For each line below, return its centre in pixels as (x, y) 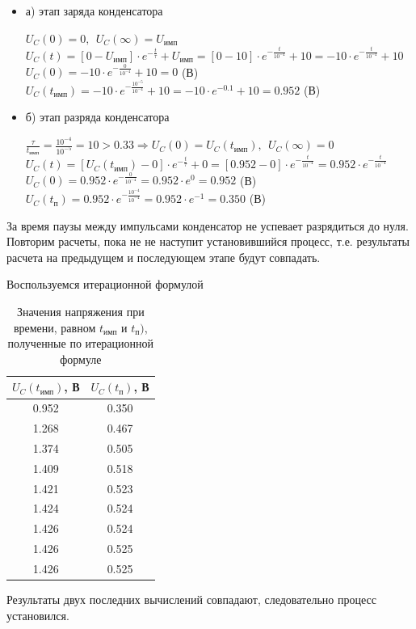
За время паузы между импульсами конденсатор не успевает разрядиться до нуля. (208, 225)
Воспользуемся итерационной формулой (105, 284)
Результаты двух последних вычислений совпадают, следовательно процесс (191, 599)
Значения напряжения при (80, 312)
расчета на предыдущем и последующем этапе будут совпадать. (164, 257)
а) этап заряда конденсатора (94, 11)
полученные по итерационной (81, 343)
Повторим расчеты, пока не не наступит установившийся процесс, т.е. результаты (208, 241)
